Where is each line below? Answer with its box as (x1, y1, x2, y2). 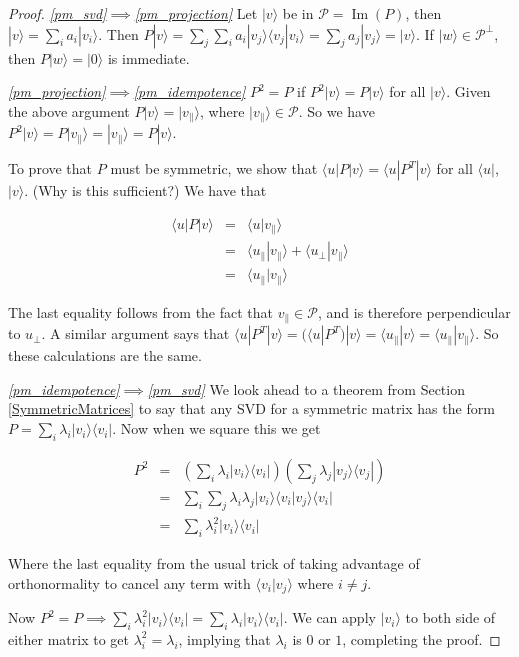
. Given (446, 81, 491, 102)
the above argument (8, 100, 130, 121)
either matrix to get (8, 628, 130, 649)
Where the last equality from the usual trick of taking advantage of (8, 553, 420, 574)
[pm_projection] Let (134, 3, 258, 23)
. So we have (298, 100, 375, 121)
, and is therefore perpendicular (317, 301, 511, 322)
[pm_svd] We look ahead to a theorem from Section (147, 378, 465, 399)
